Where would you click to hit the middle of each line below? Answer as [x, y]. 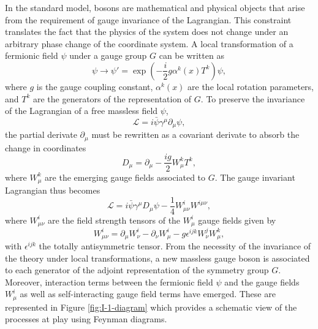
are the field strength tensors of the [114, 220]
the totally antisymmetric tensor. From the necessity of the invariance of [175, 246]
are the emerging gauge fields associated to [125, 177]
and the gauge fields [262, 282]
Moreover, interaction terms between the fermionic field [109, 282]
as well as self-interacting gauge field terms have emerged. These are [148, 294]
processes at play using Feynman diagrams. [86, 319]
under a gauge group [108, 55]
